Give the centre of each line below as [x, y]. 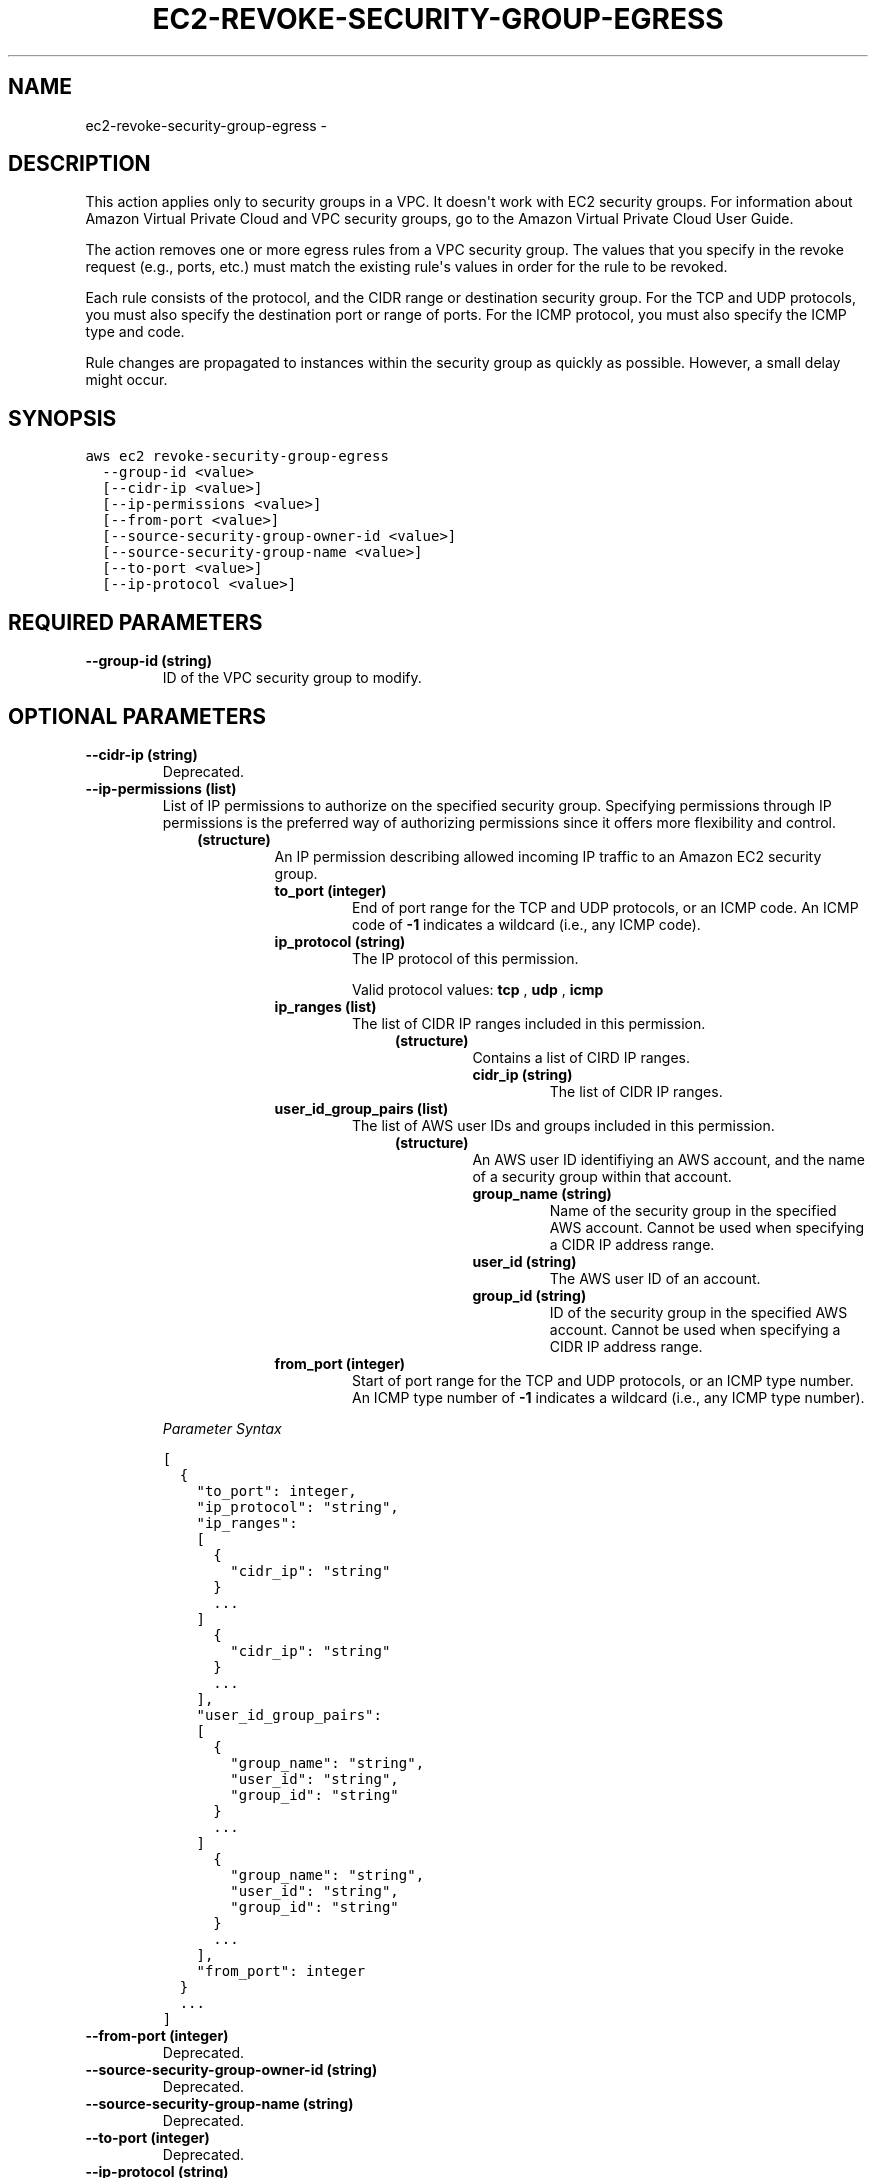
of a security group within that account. [602, 1176]
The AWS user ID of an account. [655, 1278]
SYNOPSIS [62, 418]
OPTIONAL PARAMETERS [137, 716]
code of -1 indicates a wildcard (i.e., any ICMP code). [526, 924]
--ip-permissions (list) [161, 788]
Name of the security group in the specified [693, 1210]
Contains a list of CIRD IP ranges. [581, 1057]
